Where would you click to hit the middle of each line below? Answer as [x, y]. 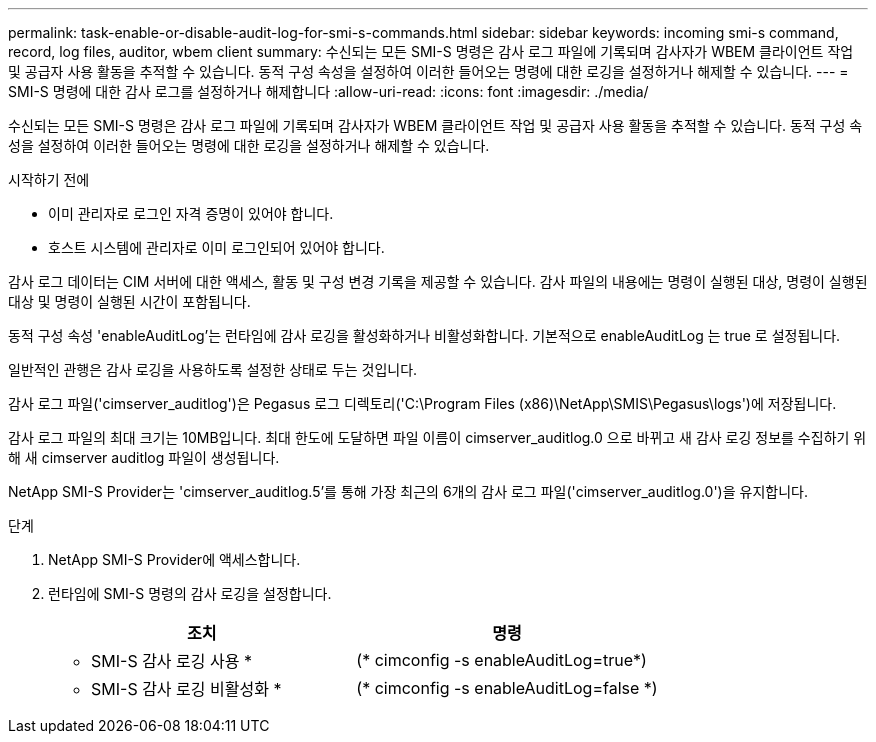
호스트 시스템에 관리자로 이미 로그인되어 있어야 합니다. [216, 247]
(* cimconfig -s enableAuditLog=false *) [507, 688]
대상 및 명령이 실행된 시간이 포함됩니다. [129, 301]
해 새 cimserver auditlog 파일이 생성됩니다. [144, 457]
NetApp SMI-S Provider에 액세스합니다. [174, 559]
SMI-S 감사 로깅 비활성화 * [186, 689]
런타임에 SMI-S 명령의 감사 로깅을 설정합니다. [190, 593]
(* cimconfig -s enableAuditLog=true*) [501, 660]
